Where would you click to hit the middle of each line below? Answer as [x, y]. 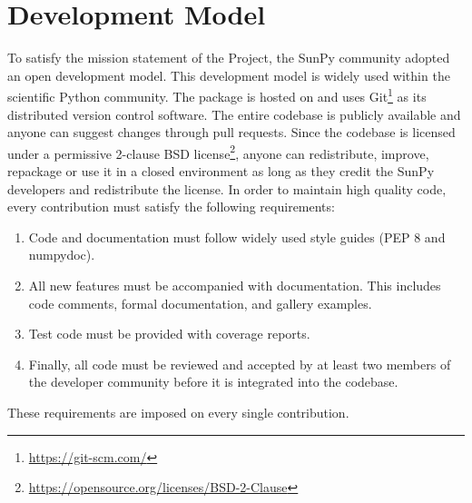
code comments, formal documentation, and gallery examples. [200, 303]
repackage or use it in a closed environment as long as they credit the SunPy [221, 171]
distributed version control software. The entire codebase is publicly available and [234, 114]
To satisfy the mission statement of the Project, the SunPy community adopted [229, 58]
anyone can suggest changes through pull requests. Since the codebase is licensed [231, 132]
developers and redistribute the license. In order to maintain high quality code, [227, 188]
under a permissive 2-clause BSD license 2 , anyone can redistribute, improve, [218, 152]
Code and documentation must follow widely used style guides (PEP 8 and [237, 237]
